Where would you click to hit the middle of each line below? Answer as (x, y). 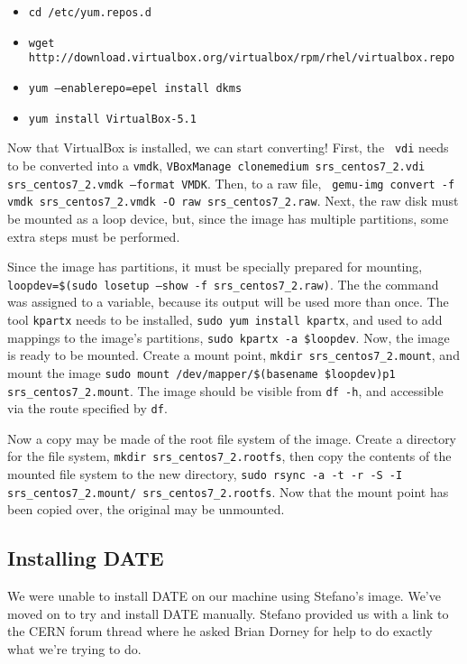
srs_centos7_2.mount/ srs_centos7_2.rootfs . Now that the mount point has (228, 491)
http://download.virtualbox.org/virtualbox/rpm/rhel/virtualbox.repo (242, 58)
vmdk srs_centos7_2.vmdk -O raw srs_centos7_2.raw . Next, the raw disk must (233, 201)
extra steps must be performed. (94, 236)
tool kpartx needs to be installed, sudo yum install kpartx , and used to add (225, 319)
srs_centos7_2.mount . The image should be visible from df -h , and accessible (225, 390)
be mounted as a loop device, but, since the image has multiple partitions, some (228, 218)
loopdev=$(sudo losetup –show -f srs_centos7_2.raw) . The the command (223, 284)
